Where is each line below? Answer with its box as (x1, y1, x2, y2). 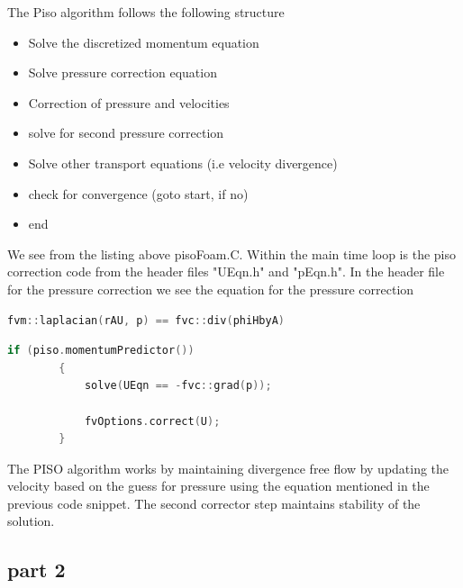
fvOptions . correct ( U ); (84, 414, 221, 428)
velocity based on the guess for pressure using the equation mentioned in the (7, 476, 430, 495)
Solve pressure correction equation (28, 63, 217, 82)
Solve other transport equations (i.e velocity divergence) (28, 153, 338, 172)
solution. (7, 511, 55, 530)
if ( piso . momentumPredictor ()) (7, 344, 195, 357)
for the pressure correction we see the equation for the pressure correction (7, 279, 414, 298)
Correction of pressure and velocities (28, 93, 230, 112)
